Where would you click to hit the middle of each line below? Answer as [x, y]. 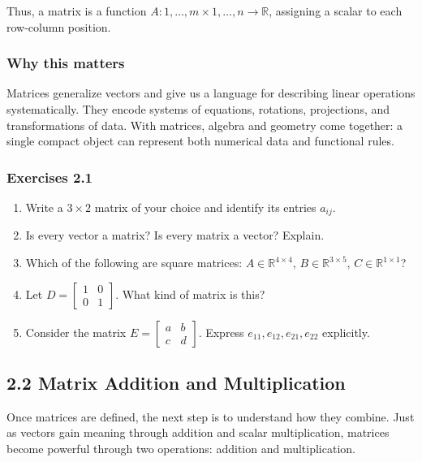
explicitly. [346, 332]
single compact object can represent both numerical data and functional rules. [200, 141]
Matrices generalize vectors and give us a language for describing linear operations [211, 93]
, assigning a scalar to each [336, 11]
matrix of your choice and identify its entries [205, 207]
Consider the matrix [76, 332]
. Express [221, 332]
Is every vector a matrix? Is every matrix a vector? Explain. [175, 235]
